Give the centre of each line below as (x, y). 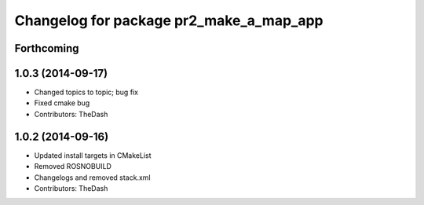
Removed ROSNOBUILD (73, 167)
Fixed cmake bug (62, 103)
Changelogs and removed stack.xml (92, 178)
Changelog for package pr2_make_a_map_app (169, 20)
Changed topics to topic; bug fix (86, 92)
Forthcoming (47, 48)
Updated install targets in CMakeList (93, 155)
